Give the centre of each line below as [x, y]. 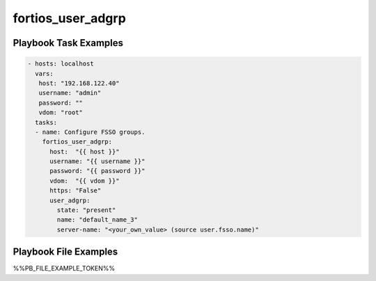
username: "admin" [70, 93]
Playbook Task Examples [68, 43]
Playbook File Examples [65, 252]
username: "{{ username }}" [97, 161]
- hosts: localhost [61, 64]
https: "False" [76, 191]
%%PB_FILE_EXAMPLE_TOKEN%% [64, 268]
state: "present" [86, 210]
